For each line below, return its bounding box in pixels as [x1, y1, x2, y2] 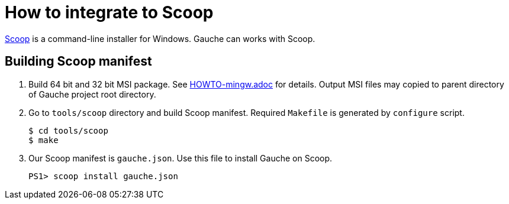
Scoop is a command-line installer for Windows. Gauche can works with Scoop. [5, 33, 315, 44]
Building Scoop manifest [5, 54, 152, 69]
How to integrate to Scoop [5, 2, 214, 22]
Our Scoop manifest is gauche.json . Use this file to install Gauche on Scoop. [28, 153, 333, 163]
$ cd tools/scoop [28, 125, 108, 135]
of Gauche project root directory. [28, 89, 156, 99]
